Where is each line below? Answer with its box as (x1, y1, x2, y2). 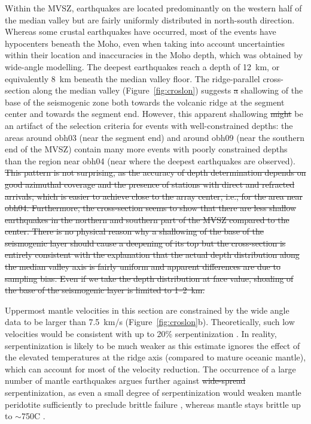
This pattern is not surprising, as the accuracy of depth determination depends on (5, 166, 306, 179)
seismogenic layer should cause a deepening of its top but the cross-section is (5, 236, 286, 249)
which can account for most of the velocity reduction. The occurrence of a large (5, 362, 296, 375)
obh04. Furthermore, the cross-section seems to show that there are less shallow (5, 202, 297, 214)
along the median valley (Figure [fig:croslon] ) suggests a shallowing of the (32, 84, 303, 97)
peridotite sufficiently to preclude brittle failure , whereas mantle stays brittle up (5, 398, 301, 410)
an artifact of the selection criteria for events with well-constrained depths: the (5, 119, 293, 131)
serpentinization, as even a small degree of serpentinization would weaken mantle (5, 386, 301, 398)
